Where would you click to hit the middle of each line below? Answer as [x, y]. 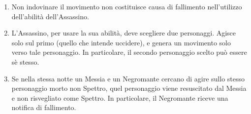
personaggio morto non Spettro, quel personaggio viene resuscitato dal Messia [129, 88]
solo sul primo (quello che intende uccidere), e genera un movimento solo [121, 42]
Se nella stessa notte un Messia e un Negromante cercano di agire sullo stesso [128, 78]
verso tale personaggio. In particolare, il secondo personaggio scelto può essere [129, 52]
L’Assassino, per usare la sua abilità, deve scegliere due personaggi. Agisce [124, 33]
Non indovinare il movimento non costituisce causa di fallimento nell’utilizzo [127, 6]
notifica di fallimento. [44, 107]
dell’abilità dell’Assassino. [50, 16]
